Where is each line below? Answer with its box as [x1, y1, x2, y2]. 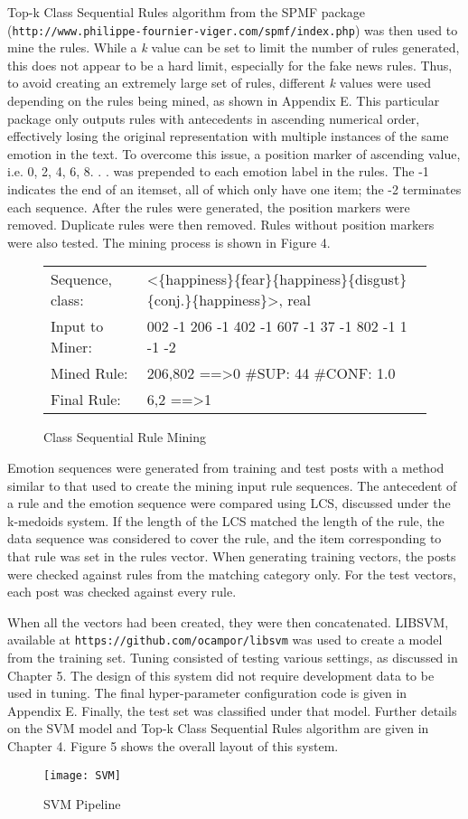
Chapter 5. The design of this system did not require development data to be [7, 665, 435, 684]
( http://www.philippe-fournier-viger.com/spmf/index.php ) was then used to [7, 20, 458, 39]
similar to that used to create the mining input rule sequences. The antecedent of [7, 475, 457, 494]
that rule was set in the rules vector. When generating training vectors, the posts [7, 546, 456, 565]
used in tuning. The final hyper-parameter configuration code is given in [7, 683, 407, 702]
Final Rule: [51, 389, 121, 410]
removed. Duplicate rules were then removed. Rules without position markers [7, 215, 435, 234]
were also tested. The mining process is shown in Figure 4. [7, 232, 331, 251]
